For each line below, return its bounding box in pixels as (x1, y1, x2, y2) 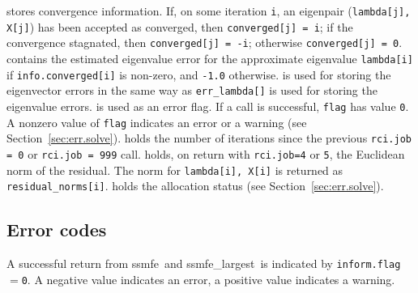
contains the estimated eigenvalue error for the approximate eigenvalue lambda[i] (6, 49, 413, 66)
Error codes (6, 217, 107, 242)
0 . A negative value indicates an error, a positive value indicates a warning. (21, 270, 395, 287)
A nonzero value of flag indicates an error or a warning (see (6, 113, 307, 130)
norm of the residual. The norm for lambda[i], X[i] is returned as (6, 161, 343, 178)
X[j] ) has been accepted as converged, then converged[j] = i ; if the (6, 18, 353, 35)
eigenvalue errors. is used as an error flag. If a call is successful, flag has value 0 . (6, 97, 409, 114)
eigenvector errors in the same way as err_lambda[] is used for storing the (6, 82, 377, 99)
